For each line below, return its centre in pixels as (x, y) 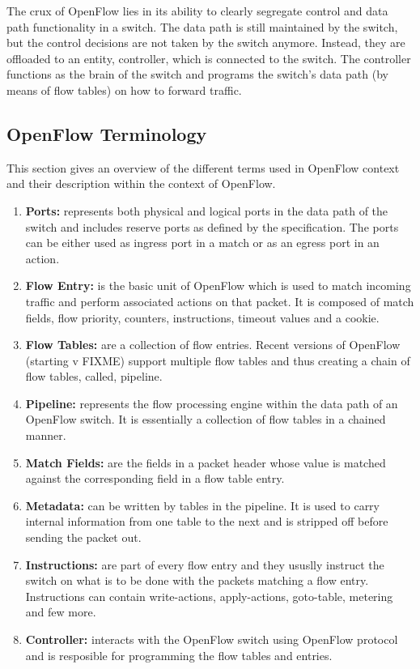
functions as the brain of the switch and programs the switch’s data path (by (197, 74)
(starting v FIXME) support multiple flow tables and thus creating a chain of (218, 360)
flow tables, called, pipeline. (94, 376)
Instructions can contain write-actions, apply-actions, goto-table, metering (209, 596)
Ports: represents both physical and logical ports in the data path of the (207, 210)
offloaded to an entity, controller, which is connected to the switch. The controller (209, 58)
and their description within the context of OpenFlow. (141, 183)
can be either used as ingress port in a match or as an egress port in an (202, 243)
